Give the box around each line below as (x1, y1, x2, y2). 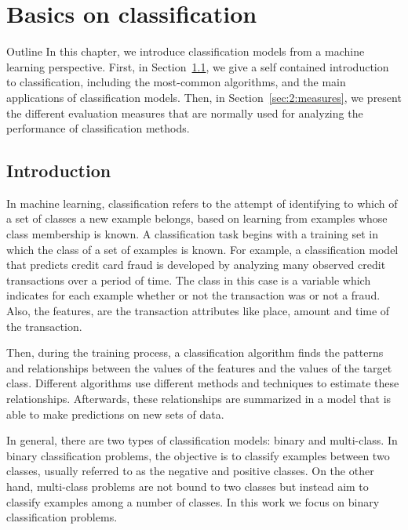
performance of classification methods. (6, 120, 190, 136)
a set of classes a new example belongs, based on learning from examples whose (6, 210, 388, 227)
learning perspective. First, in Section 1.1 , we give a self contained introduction (6, 58, 389, 74)
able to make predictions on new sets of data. (6, 405, 224, 422)
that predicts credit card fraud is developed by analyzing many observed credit (6, 256, 386, 273)
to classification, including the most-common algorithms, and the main (6, 74, 346, 90)
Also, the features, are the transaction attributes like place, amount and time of (6, 303, 390, 319)
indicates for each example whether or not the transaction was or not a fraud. (6, 287, 381, 303)
